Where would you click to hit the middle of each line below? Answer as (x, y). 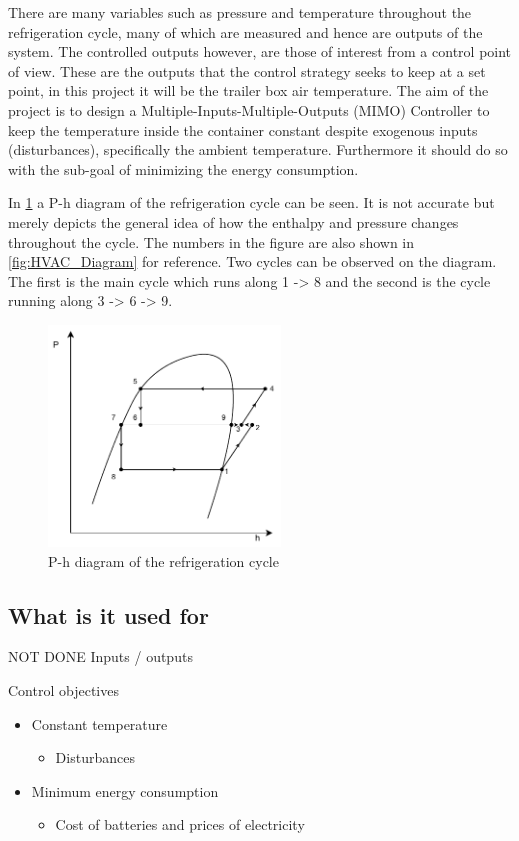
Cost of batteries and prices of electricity (180, 824)
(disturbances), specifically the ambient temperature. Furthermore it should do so (258, 149)
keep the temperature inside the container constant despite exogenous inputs (243, 129)
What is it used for (108, 614)
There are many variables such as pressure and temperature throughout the (240, 12)
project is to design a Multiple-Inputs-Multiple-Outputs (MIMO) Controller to (249, 109)
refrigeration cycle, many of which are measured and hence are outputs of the (245, 31)
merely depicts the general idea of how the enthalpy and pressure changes (233, 221)
